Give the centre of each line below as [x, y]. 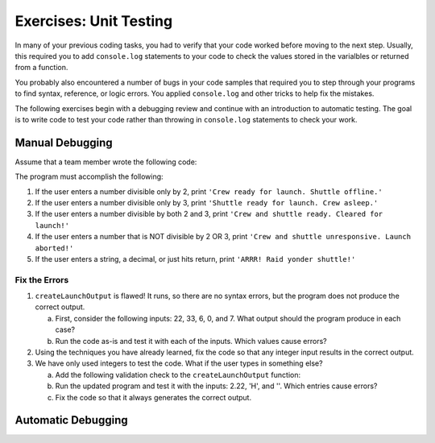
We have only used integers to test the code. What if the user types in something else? [179, 363]
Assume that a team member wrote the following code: [106, 162]
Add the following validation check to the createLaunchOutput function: [178, 375]
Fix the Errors [42, 279]
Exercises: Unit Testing [94, 21]
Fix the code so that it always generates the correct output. [153, 397]
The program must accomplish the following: [89, 176]
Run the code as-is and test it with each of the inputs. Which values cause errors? [191, 341]
